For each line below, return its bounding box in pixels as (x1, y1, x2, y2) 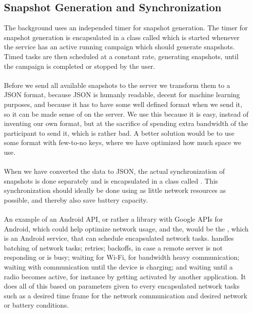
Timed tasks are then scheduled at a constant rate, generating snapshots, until (4, 51, 239, 61)
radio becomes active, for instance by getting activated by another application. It (4, 271, 246, 281)
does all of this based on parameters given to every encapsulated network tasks (4, 281, 240, 291)
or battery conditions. (4, 300, 69, 310)
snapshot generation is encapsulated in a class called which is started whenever (4, 32, 240, 42)
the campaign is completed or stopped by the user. (4, 61, 156, 71)
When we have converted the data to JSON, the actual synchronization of (4, 166, 225, 176)
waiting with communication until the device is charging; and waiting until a (4, 262, 233, 272)
